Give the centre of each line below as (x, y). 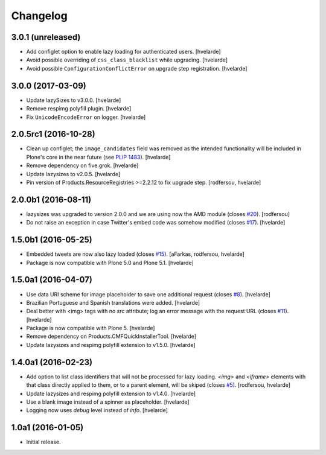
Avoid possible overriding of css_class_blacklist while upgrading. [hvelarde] (127, 60)
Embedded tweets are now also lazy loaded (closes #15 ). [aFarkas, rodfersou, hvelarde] (135, 254)
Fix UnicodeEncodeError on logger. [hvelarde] (86, 117)
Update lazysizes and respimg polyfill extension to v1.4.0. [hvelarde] (111, 393)
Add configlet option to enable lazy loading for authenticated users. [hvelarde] (123, 52)
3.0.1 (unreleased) (46, 37)
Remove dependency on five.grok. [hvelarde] (82, 165)
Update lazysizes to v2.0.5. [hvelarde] (73, 174)
